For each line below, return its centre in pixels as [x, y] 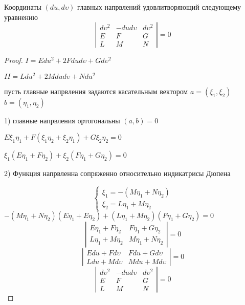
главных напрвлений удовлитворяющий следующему [159, 7]
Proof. [14, 60]
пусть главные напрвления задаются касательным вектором [96, 91]
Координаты [23, 7]
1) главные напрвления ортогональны [62, 120]
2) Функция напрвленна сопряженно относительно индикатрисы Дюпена [117, 173]
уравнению [21, 17]
